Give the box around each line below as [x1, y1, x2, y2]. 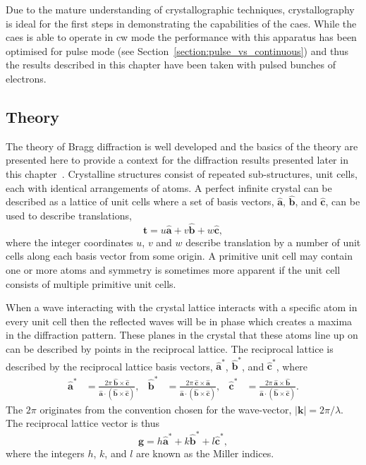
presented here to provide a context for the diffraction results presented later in [6, 152, 348, 167]
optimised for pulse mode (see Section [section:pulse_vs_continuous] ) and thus [6, 43, 349, 58]
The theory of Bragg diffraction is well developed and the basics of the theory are [6, 138, 358, 153]
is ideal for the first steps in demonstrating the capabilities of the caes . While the [6, 16, 357, 30]
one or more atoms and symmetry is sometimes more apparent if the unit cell [6, 262, 341, 277]
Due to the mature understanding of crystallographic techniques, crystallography [6, 2, 355, 16]
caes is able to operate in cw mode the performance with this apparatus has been [6, 30, 357, 44]
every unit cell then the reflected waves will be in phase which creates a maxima [6, 313, 353, 328]
